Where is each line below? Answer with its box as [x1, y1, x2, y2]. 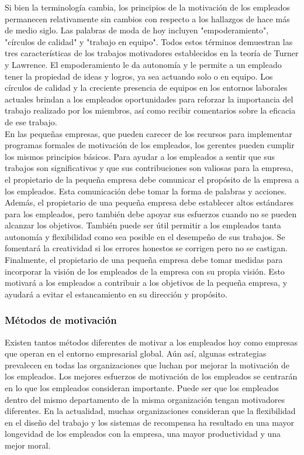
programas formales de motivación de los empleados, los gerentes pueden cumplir [5, 139, 295, 151]
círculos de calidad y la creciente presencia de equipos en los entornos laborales [5, 81, 288, 94]
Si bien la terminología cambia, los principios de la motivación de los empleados [5, 1, 291, 13]
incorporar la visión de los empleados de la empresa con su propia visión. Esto [5, 265, 285, 277]
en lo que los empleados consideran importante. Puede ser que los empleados [5, 382, 279, 394]
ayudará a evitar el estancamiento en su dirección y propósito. [5, 288, 227, 300]
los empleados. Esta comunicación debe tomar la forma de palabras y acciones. [5, 184, 287, 197]
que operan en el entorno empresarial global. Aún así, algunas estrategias [5, 347, 267, 360]
